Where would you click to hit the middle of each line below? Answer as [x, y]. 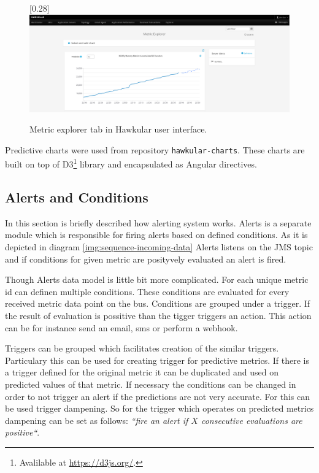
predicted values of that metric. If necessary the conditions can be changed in [151, 384]
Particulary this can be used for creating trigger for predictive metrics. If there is [157, 360]
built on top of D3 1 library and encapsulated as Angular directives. [131, 163]
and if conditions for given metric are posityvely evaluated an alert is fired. [146, 259]
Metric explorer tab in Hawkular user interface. [118, 129]
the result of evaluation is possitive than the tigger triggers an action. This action [158, 316]
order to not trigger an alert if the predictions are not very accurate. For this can [157, 396]
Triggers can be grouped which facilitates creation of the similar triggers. [142, 348]
